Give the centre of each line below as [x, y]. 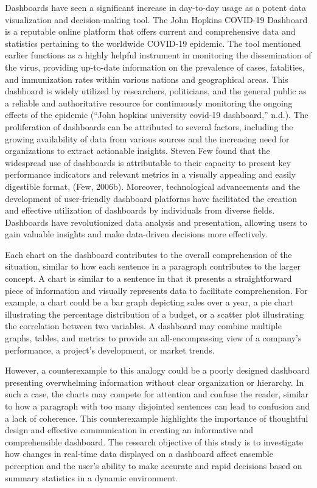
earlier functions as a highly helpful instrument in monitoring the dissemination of [158, 55]
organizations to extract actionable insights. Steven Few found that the [138, 151]
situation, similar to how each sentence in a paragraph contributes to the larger [153, 266]
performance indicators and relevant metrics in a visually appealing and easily [151, 174]
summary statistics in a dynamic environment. [91, 477]
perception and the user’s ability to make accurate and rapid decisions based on [154, 465]
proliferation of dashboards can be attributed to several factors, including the [149, 126]
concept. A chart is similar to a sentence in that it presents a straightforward [148, 278]
